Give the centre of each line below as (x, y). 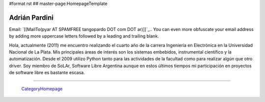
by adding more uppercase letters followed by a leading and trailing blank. (84, 36)
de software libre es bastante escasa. (47, 73)
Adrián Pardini (31, 17)
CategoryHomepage (42, 89)
